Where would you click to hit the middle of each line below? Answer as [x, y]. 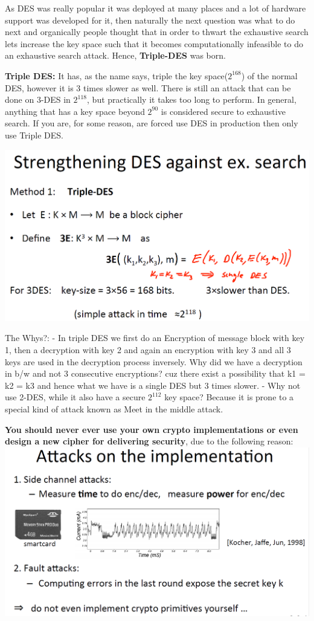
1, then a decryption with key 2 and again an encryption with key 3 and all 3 [148, 350]
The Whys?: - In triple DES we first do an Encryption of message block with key [155, 338]
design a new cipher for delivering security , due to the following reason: [149, 441]
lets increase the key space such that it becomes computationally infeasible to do [154, 43]
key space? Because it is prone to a [229, 397]
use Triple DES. [34, 135]
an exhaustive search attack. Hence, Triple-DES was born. [115, 55]
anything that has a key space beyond [75, 111]
